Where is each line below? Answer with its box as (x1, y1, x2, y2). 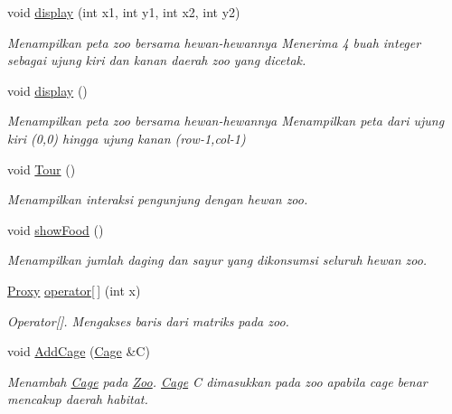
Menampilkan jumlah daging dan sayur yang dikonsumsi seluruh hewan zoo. (7, 250, 428, 269)
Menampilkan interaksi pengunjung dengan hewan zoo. (7, 190, 308, 209)
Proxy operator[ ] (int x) (7, 280, 141, 299)
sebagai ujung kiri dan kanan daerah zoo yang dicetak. (7, 51, 306, 70)
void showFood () (7, 220, 104, 239)
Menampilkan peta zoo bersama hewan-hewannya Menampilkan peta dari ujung (7, 111, 445, 130)
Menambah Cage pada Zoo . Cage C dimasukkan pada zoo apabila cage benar (7, 372, 428, 390)
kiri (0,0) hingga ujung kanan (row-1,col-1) (7, 128, 246, 147)
